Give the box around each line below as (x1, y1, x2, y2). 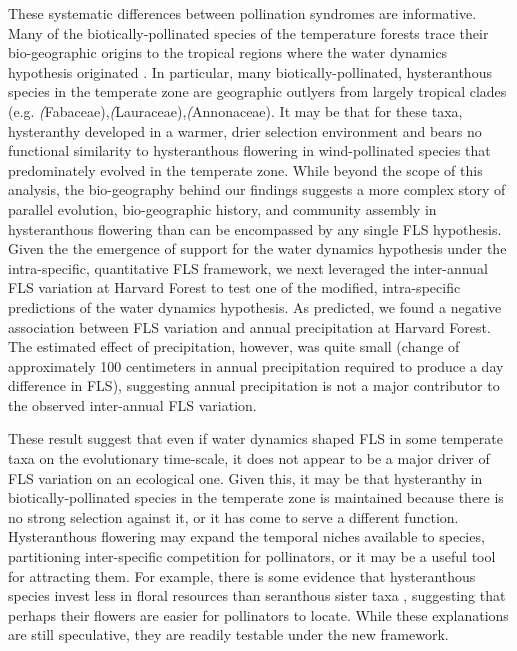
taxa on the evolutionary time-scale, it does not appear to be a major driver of (8, 448, 490, 469)
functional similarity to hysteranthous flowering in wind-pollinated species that (8, 140, 491, 161)
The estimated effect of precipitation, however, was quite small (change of (8, 336, 460, 357)
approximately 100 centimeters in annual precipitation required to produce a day (8, 355, 504, 376)
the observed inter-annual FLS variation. (8, 394, 257, 415)
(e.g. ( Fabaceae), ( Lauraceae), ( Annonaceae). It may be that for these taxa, (8, 100, 463, 121)
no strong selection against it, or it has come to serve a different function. (8, 506, 459, 527)
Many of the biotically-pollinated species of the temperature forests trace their (8, 22, 489, 43)
